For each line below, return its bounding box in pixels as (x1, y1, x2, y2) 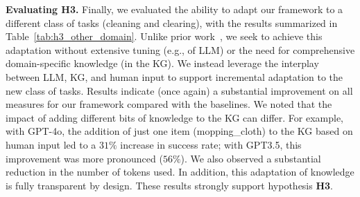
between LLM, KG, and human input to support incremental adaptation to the (6, 69, 343, 84)
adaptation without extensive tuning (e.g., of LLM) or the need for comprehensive (6, 42, 355, 57)
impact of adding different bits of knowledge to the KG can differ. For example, (6, 110, 343, 124)
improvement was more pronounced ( (6, 151, 163, 165)
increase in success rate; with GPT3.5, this (120, 137, 302, 151)
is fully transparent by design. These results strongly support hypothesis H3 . (6, 178, 334, 192)
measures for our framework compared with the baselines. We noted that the (6, 97, 332, 111)
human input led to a (6, 137, 96, 151)
